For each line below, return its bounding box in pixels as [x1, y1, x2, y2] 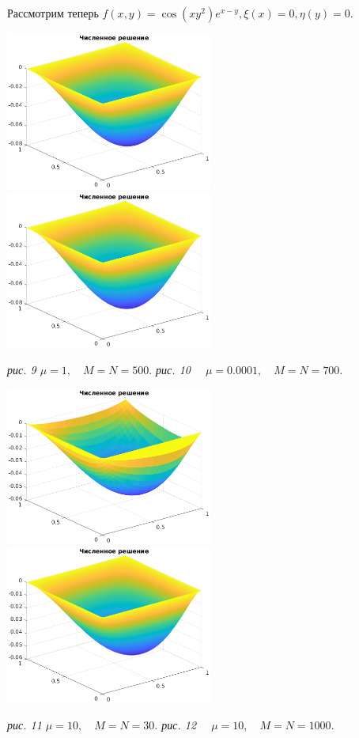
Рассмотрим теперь [7, 5, 99, 21]
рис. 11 [7, 717, 42, 733]
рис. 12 [161, 717, 197, 733]
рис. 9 [7, 361, 36, 378]
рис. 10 [156, 361, 191, 378]
